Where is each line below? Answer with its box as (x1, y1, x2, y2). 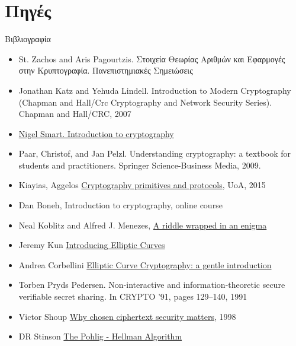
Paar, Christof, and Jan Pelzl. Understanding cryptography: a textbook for (18, 147, 291, 160)
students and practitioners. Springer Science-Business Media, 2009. (18, 158, 261, 171)
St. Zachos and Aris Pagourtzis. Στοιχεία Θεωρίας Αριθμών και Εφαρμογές (18, 52, 285, 65)
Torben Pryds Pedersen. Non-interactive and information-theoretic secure (18, 278, 285, 291)
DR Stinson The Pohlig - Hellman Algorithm (18, 330, 182, 342)
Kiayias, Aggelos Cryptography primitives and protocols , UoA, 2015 (18, 179, 266, 191)
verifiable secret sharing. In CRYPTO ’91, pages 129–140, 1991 (18, 290, 247, 303)
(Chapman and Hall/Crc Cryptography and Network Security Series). (18, 96, 272, 108)
